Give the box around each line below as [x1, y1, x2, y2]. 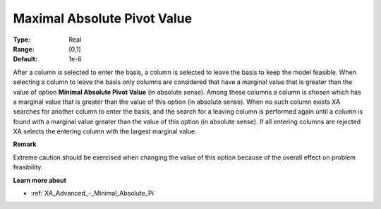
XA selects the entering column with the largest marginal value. [13, 127, 197, 136]
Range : [13, 44, 35, 53]
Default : [13, 55, 38, 64]
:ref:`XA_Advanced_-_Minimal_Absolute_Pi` [30, 189, 156, 198]
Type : [13, 35, 31, 44]
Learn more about [13, 176, 67, 184]
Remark [13, 140, 37, 148]
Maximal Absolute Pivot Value [13, 11, 193, 26]
